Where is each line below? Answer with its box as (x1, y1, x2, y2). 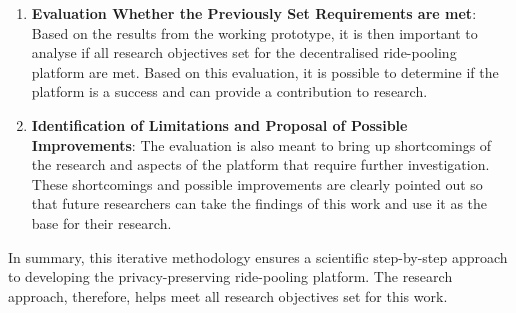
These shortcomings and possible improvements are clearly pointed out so (31, 173, 483, 194)
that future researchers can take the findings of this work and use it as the (31, 193, 488, 214)
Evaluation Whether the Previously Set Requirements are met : (31, 3, 477, 23)
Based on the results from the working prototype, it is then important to (31, 22, 478, 43)
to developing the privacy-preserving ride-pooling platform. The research (8, 266, 453, 287)
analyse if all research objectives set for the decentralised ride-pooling (31, 42, 457, 63)
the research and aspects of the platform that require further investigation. (31, 154, 490, 175)
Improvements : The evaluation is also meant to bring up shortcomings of (31, 134, 492, 155)
